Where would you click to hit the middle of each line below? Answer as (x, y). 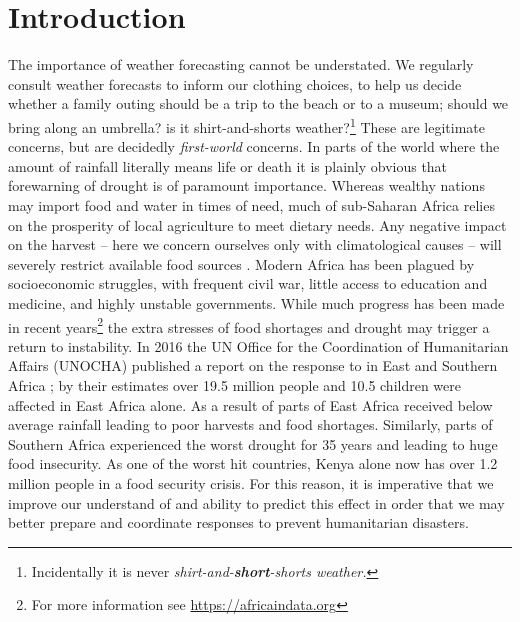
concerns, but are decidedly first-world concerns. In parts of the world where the (254, 146)
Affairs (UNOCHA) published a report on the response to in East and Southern (253, 365)
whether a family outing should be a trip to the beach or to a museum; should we (258, 103)
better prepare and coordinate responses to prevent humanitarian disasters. (238, 522)
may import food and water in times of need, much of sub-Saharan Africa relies (251, 204)
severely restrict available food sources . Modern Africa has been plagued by (241, 263)
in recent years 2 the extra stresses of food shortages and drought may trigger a (249, 325)
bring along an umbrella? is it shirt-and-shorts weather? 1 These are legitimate (247, 125)
